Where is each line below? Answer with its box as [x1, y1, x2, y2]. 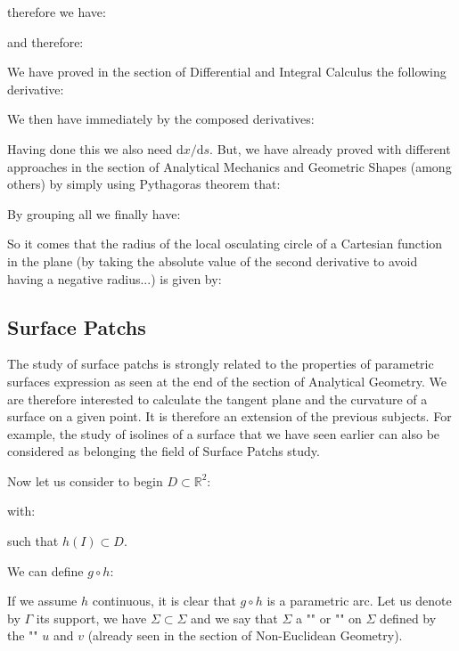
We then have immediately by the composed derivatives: [7, 110, 315, 128]
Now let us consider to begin [7, 471, 163, 490]
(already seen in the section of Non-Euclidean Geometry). [87, 626, 403, 645]
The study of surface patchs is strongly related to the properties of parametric [7, 354, 434, 373]
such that [7, 532, 59, 550]
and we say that [191, 608, 278, 627]
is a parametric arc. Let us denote [266, 591, 452, 610]
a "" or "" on [295, 608, 362, 627]
